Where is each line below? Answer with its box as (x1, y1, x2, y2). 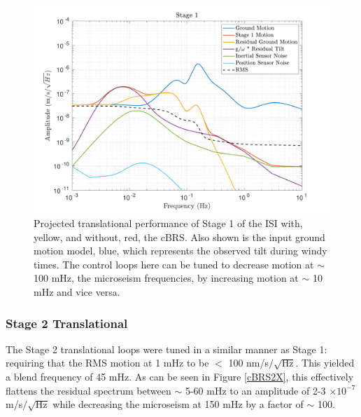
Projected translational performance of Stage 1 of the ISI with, (34, 216, 303, 231)
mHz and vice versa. (34, 285, 120, 299)
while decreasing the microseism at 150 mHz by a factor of (52, 397, 304, 411)
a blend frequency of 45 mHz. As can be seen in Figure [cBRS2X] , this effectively (6, 369, 354, 384)
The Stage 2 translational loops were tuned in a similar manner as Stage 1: (6, 341, 327, 356)
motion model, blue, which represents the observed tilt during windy (34, 243, 327, 258)
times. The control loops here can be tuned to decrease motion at (34, 257, 314, 271)
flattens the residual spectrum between (6, 383, 171, 397)
